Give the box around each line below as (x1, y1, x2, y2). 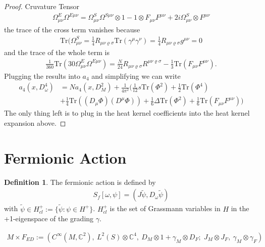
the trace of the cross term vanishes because (4, 24, 140, 34)
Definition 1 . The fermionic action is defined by (4, 176, 156, 187)
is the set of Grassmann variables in (110, 203, 221, 214)
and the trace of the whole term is (4, 47, 110, 58)
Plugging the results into (4, 70, 80, 81)
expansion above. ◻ (4, 118, 66, 128)
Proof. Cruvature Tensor (4, 1, 80, 11)
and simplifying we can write (91, 70, 181, 81)
